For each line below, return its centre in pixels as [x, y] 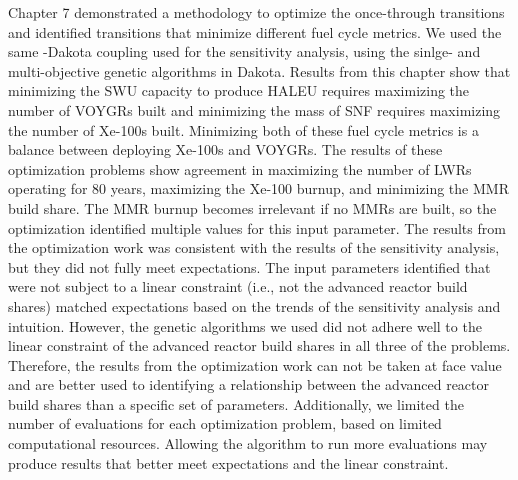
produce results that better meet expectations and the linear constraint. [228, 462]
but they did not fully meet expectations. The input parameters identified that [249, 266]
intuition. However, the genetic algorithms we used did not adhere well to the [245, 325]
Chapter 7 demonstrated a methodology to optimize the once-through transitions [256, 12]
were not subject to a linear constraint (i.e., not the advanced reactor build [238, 286]
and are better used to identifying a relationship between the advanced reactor [249, 384]
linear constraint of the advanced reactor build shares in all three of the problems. [259, 345]
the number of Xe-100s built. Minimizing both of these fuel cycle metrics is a [243, 129]
